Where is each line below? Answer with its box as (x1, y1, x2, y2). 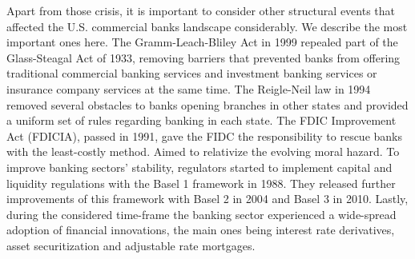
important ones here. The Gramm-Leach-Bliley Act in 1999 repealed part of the (6, 34, 398, 50)
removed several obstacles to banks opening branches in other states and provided (6, 96, 409, 113)
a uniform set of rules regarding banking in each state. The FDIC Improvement (6, 112, 397, 129)
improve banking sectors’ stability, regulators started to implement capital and (6, 158, 393, 175)
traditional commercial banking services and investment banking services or (6, 65, 377, 82)
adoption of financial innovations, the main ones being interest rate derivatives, (6, 221, 395, 238)
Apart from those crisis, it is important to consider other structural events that (6, 2, 396, 18)
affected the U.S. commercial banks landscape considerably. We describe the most (6, 18, 408, 34)
